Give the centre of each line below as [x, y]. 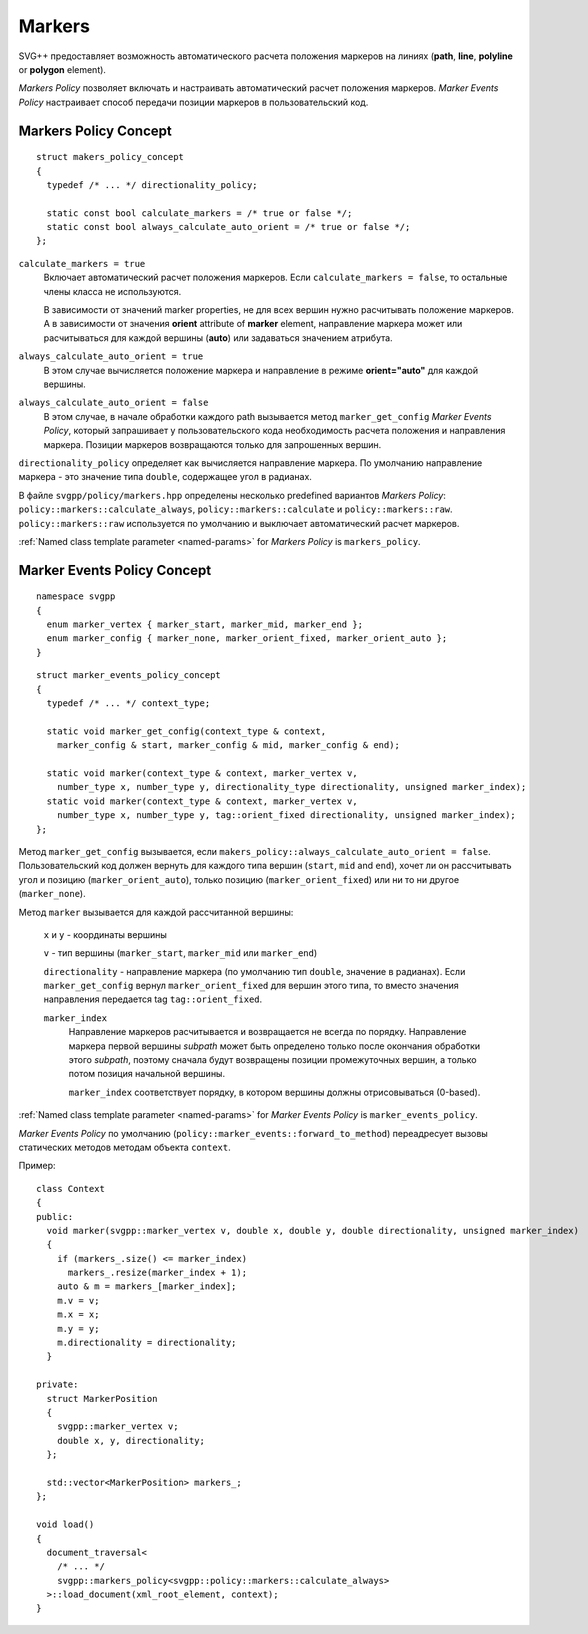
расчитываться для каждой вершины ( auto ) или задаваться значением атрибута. [218, 337]
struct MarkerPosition [102, 1398]
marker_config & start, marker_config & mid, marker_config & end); [228, 745]
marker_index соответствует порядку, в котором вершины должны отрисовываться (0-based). [274, 1092]
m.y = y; [78, 1328]
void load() [65, 1524]
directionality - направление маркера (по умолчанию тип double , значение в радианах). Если [254, 971]
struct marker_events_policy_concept [129, 675]
